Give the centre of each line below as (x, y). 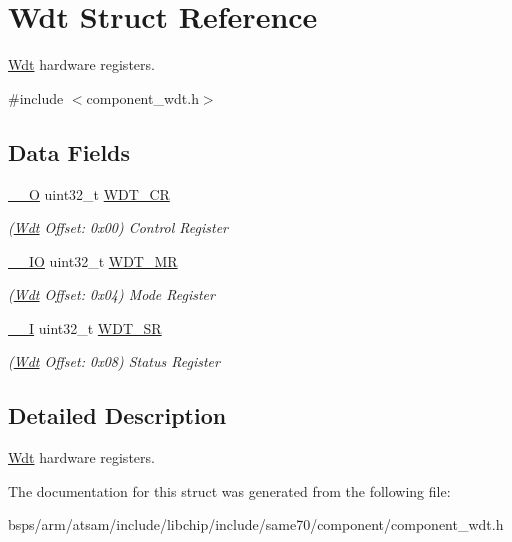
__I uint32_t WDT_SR (85, 327)
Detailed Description (117, 415)
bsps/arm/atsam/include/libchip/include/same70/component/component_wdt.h (256, 524)
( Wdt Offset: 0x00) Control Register (118, 227)
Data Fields (69, 151)
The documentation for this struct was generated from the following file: (229, 490)
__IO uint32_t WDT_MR (93, 260)
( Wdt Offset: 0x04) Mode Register (111, 294)
